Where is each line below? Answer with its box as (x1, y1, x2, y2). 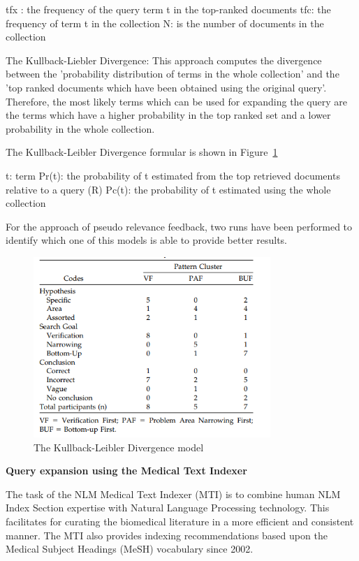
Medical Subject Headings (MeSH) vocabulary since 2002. (6, 541, 254, 556)
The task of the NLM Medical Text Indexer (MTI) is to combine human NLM (6, 486, 341, 501)
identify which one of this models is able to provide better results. (6, 233, 288, 247)
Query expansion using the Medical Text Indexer (6, 463, 247, 478)
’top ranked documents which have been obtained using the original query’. (6, 80, 327, 94)
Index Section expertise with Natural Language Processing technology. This (6, 500, 330, 515)
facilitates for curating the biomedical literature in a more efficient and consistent (6, 513, 354, 528)
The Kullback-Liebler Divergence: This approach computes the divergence (6, 52, 322, 67)
